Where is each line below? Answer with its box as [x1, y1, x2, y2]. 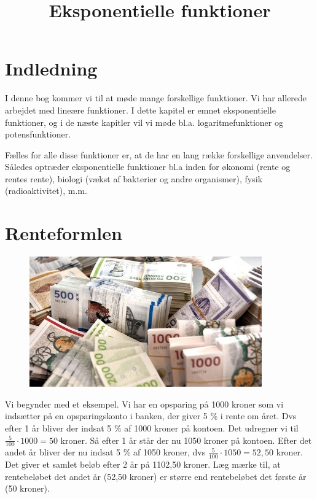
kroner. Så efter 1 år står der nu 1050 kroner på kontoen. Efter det [60, 433, 312, 446]
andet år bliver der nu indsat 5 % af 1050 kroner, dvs [5, 446, 206, 458]
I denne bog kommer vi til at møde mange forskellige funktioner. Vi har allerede [5, 91, 307, 104]
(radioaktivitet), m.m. [5, 184, 87, 197]
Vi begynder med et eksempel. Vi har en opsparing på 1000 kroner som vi [5, 397, 284, 410]
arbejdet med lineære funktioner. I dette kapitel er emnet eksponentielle [5, 103, 276, 116]
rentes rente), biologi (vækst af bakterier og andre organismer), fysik [5, 172, 263, 185]
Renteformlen [5, 220, 122, 246]
